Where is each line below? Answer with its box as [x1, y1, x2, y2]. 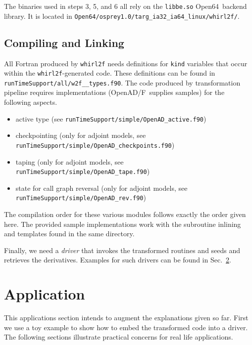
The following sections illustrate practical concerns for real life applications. [4, 332, 233, 342]
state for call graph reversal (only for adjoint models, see [15, 182, 188, 193]
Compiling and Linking [4, 35, 124, 50]
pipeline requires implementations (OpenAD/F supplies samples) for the [4, 87, 225, 97]
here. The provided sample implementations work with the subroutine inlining [4, 218, 241, 229]
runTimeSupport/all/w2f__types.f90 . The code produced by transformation [4, 77, 241, 87]
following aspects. [4, 97, 57, 107]
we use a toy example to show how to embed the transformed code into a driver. [4, 322, 248, 332]
